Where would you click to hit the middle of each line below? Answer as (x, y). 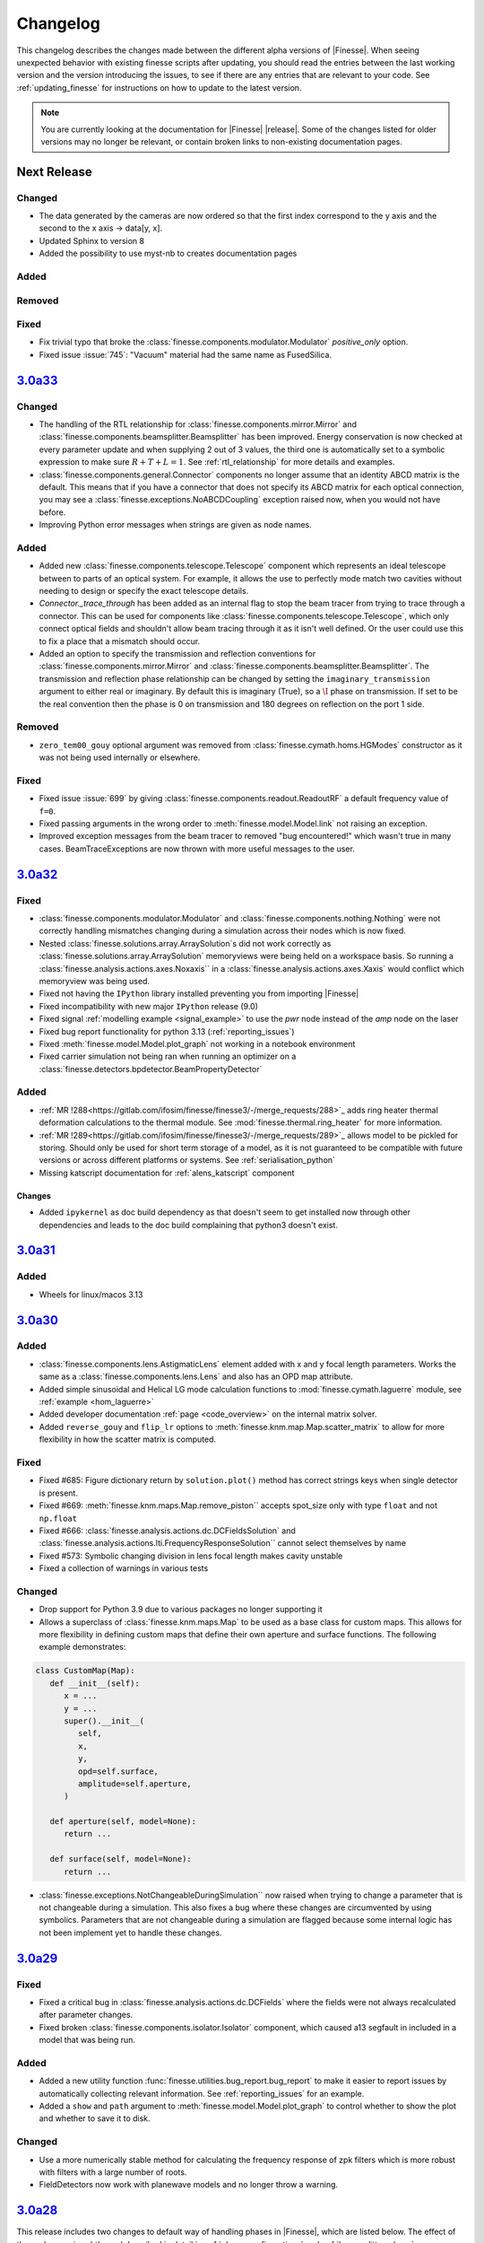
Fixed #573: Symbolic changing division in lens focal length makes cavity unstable (191, 1556)
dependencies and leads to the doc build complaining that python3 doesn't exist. (188, 1225)
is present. (58, 1493)
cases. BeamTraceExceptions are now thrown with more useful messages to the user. (197, 849)
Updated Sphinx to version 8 (92, 240)
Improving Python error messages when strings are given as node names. (176, 525)
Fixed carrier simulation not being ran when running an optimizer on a (168, 1056)
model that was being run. (87, 2040)
